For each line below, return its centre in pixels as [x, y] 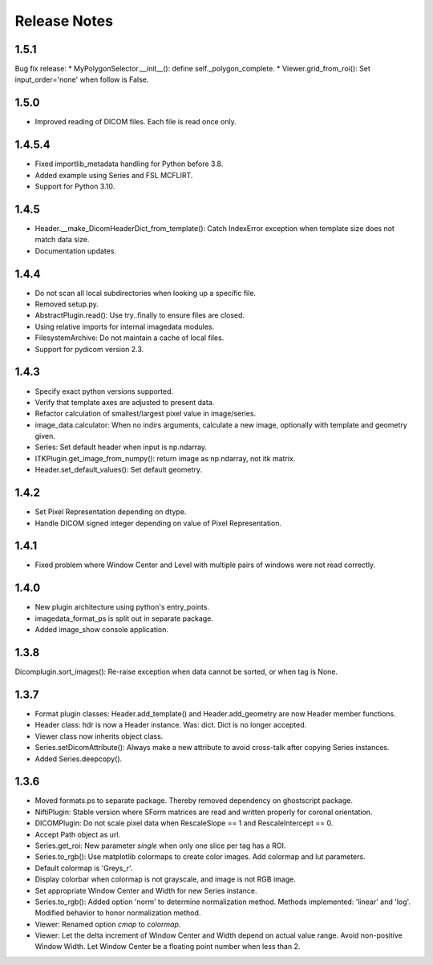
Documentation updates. [75, 251]
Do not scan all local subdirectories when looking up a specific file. [146, 293]
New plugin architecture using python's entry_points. [122, 607]
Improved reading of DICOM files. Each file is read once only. [136, 122]
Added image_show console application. [101, 630]
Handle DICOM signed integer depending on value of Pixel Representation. [158, 523]
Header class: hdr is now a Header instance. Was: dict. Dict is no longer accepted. [171, 725]
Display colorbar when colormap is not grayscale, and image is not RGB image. [165, 879]
